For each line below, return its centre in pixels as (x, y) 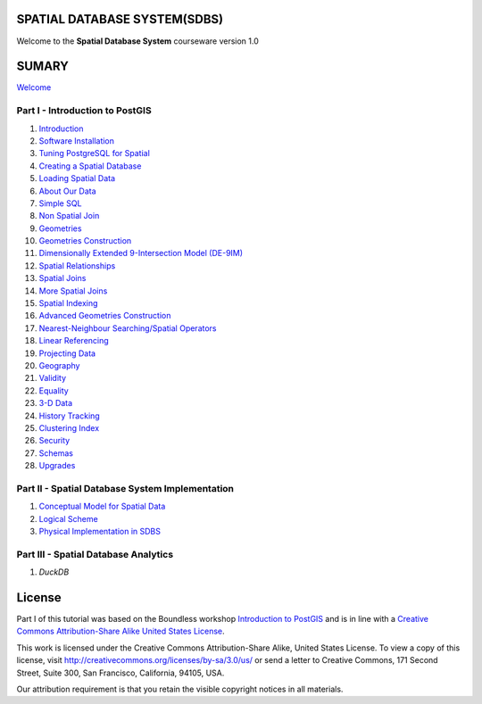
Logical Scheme (68, 518)
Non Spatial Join (69, 216)
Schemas (56, 453)
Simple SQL (60, 203)
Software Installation (77, 141)
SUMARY (42, 66)
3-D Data (56, 403)
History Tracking (69, 416)
